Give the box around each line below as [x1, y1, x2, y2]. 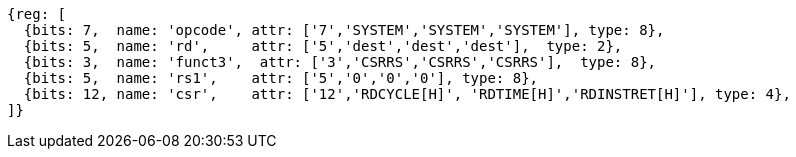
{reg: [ [7, 6, 67, 22]
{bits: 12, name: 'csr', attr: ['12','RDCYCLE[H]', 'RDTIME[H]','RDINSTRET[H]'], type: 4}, [23, 86, 791, 102]
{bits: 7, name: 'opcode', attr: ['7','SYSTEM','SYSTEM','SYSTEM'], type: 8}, [23, 22, 665, 38]
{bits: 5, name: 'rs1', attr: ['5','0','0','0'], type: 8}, [23, 70, 539, 86]
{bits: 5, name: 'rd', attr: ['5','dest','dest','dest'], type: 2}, [23, 38, 623, 54]
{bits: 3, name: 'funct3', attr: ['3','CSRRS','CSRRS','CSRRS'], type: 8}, [23, 54, 657, 70]
